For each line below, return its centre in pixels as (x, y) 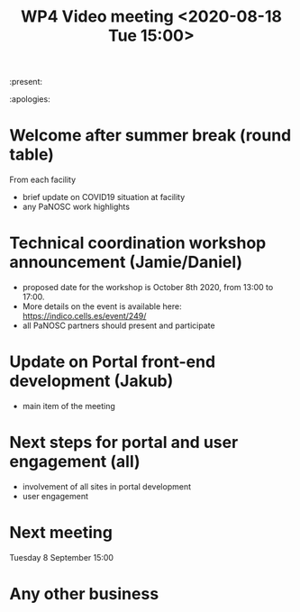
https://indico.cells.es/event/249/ (84, 316)
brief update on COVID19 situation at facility (104, 197)
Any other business (84, 594)
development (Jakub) (91, 381)
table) (32, 155)
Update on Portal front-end (113, 362)
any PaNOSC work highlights (76, 207)
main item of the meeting (68, 406)
